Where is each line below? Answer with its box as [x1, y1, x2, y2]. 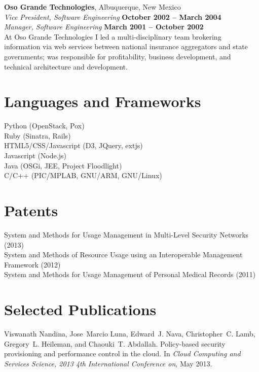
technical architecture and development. [4, 61, 128, 72]
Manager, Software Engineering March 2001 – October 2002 [4, 21, 204, 32]
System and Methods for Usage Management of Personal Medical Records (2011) [4, 269, 256, 280]
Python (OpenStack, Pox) [4, 120, 85, 131]
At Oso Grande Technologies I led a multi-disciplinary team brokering [4, 31, 221, 42]
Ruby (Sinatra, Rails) [4, 130, 71, 141]
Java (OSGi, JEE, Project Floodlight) [4, 160, 122, 171]
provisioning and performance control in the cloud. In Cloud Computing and [4, 348, 241, 359]
